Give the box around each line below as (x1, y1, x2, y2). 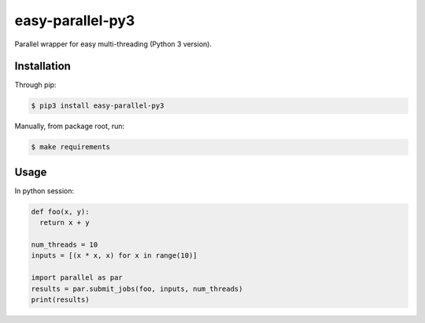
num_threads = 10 (31, 240, 98, 249)
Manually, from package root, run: (14, 122, 125, 131)
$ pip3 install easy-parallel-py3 (31, 101, 164, 110)
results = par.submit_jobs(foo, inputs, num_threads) (31, 284, 243, 293)
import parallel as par (31, 273, 124, 282)
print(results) (31, 295, 90, 304)
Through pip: (14, 80, 57, 90)
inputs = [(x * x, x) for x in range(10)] (31, 251, 198, 260)
